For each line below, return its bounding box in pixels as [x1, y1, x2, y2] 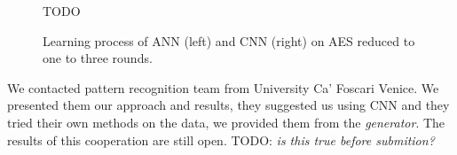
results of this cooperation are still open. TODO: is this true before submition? [7, 130, 435, 149]
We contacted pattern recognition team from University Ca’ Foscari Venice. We [7, 78, 439, 97]
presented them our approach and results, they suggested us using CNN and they [7, 96, 450, 114]
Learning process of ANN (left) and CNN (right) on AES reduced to [43, 31, 415, 50]
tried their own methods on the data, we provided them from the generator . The [7, 112, 445, 131]
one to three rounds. [43, 49, 153, 67]
